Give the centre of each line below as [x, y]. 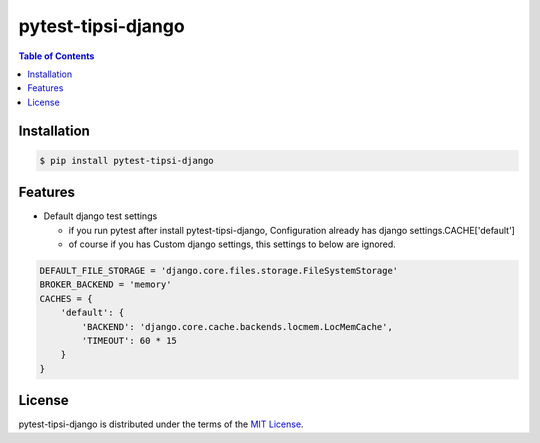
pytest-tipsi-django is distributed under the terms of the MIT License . [161, 424]
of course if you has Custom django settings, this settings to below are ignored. [232, 244]
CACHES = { [66, 298]
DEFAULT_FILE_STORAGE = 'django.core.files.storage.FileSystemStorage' [219, 270]
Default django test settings [100, 216]
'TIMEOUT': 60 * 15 [129, 340]
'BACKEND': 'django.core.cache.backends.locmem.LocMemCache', [237, 326]
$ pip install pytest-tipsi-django [126, 160]
